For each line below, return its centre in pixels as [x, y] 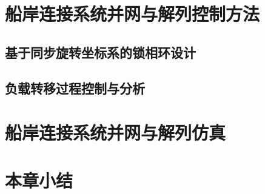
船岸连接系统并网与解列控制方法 [132, 14]
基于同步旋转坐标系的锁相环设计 [100, 52]
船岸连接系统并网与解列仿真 [116, 132]
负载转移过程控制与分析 [75, 88]
